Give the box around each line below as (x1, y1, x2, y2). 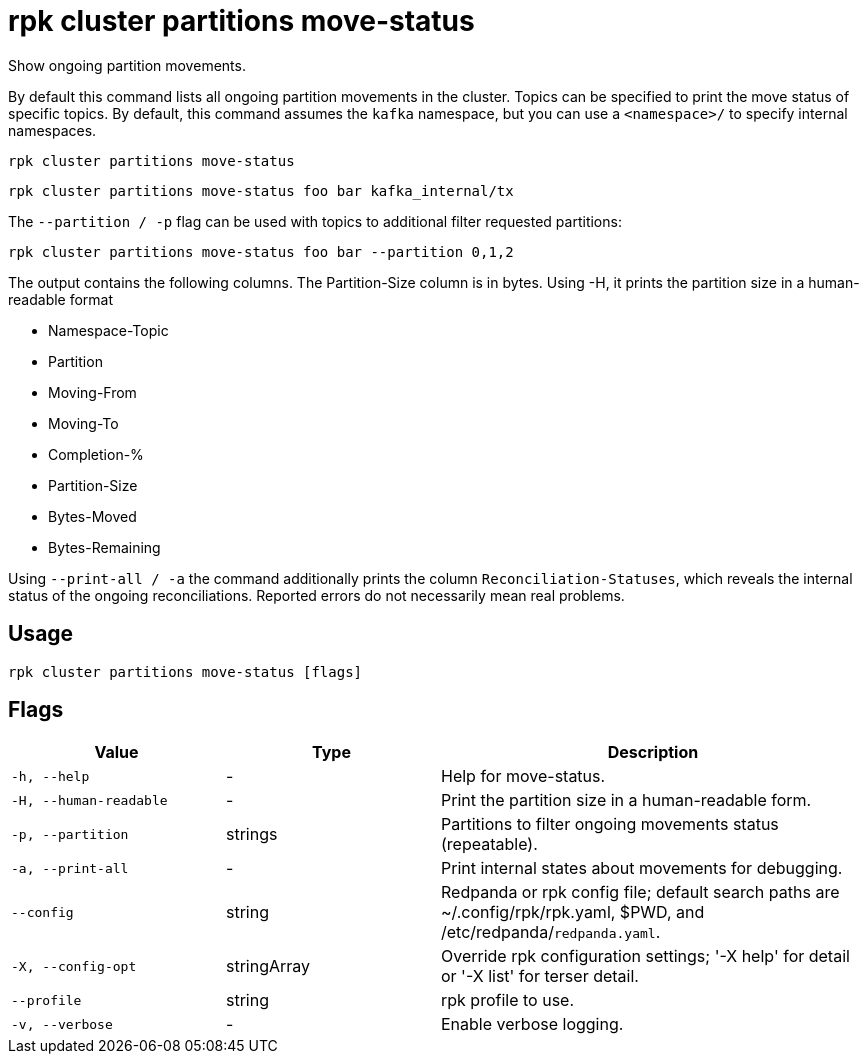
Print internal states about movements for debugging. (441, 858, 843, 879)
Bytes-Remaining (48, 538, 161, 556)
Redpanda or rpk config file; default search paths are (441, 882, 840, 903)
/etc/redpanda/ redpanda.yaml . (441, 922, 661, 943)
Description (607, 742, 699, 763)
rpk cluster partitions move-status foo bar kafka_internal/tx (8, 182, 514, 199)
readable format (8, 290, 114, 308)
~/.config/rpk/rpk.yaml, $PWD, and (441, 902, 705, 923)
